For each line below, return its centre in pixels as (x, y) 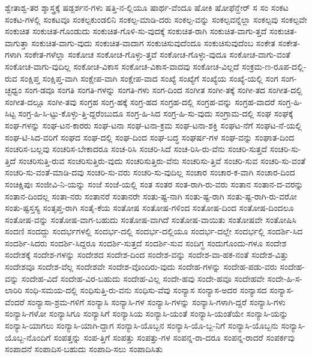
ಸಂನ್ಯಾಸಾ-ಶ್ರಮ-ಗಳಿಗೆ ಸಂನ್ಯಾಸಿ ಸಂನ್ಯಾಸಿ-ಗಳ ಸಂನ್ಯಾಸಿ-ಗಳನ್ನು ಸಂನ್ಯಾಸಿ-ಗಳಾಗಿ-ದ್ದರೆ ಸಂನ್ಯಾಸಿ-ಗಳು (156, 301)
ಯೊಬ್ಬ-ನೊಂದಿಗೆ (28, 337)
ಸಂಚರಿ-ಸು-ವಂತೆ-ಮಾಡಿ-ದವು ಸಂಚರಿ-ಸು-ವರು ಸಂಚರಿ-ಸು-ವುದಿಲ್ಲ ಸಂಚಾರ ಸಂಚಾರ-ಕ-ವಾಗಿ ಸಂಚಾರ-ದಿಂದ (150, 172)
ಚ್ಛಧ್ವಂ (13, 90)
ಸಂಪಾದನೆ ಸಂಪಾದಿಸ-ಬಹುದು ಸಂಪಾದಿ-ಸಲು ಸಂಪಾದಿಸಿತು (84, 349)
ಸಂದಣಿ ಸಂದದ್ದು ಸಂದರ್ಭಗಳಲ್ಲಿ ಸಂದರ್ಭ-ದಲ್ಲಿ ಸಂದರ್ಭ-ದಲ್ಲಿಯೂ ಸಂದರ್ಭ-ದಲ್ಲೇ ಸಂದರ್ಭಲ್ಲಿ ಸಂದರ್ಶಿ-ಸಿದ (154, 231)
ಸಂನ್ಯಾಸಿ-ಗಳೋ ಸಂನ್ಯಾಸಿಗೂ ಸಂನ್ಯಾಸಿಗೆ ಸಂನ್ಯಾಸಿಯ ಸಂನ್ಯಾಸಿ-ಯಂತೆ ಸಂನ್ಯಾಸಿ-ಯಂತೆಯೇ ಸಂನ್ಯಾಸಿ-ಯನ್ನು (147, 313)
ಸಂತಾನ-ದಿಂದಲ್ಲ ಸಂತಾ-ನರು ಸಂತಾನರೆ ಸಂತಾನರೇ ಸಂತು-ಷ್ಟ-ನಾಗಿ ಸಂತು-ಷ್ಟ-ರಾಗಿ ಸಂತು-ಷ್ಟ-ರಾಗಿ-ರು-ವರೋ (151, 196)
